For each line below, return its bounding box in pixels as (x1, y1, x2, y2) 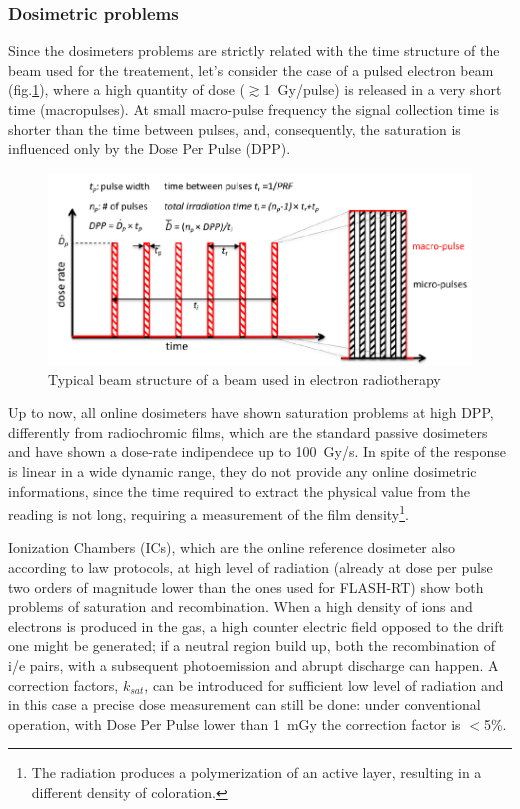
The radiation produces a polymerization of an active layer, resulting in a (31, 762, 482, 783)
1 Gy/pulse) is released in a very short (263, 79, 502, 100)
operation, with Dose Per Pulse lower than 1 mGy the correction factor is (8, 713, 461, 734)
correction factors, (8, 674, 119, 695)
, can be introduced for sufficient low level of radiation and (144, 674, 504, 695)
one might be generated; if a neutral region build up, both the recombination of (8, 635, 496, 656)
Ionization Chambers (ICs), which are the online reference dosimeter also (8, 537, 455, 558)
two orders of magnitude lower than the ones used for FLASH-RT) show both (8, 576, 484, 597)
